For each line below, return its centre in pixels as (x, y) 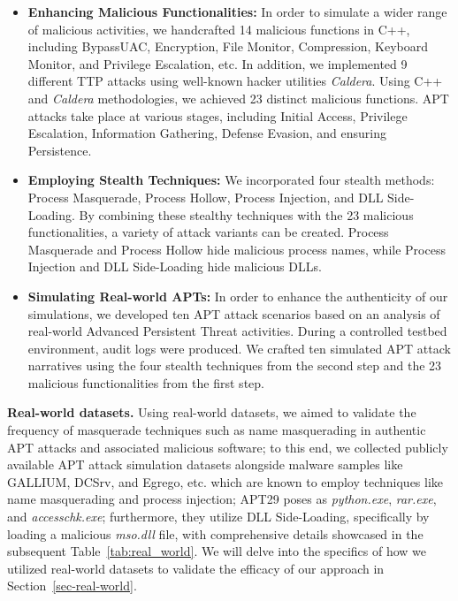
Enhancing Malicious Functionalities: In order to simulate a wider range (237, 11)
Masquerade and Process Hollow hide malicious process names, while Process (237, 249)
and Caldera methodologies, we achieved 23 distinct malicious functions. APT (238, 98)
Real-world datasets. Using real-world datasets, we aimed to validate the (212, 412)
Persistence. (60, 150)
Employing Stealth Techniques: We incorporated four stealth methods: (231, 180)
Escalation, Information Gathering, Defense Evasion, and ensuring (207, 133)
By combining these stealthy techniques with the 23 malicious (246, 214)
